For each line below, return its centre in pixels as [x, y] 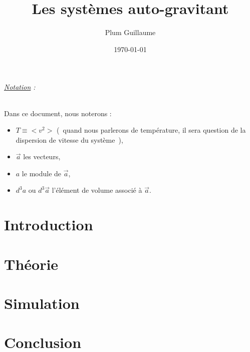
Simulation [42, 303]
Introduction [49, 225]
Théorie [31, 264]
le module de [42, 173]
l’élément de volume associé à [97, 190]
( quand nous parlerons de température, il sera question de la [151, 130]
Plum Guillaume [130, 32]
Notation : [20, 87]
